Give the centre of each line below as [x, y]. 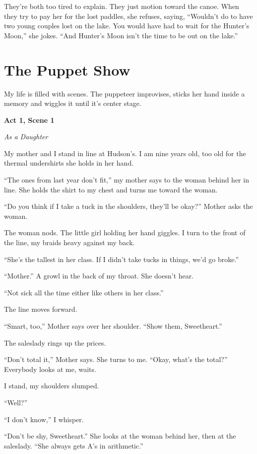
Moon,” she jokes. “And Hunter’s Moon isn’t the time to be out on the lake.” [121, 35]
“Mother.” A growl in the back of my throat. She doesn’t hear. [99, 276]
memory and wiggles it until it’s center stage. [73, 103]
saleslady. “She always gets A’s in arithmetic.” [74, 445]
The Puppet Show [67, 69]
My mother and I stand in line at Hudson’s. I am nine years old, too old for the [125, 153]
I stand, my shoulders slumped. [52, 386]
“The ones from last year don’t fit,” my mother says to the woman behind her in [127, 180]
